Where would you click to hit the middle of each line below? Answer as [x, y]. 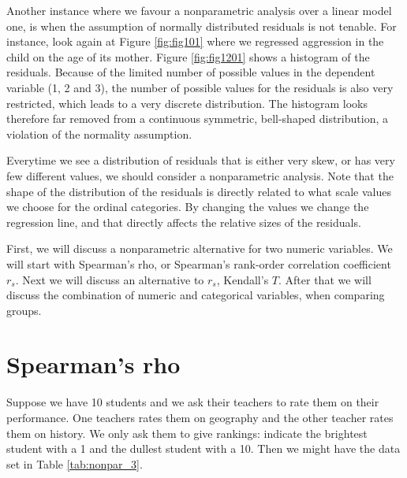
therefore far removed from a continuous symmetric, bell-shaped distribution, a [197, 119]
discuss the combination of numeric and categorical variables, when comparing [196, 295]
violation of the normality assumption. [99, 133]
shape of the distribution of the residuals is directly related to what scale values [199, 191]
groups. [24, 310]
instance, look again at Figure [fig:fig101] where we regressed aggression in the [195, 41]
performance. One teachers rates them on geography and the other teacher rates [200, 417]
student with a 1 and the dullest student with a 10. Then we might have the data [203, 448]
